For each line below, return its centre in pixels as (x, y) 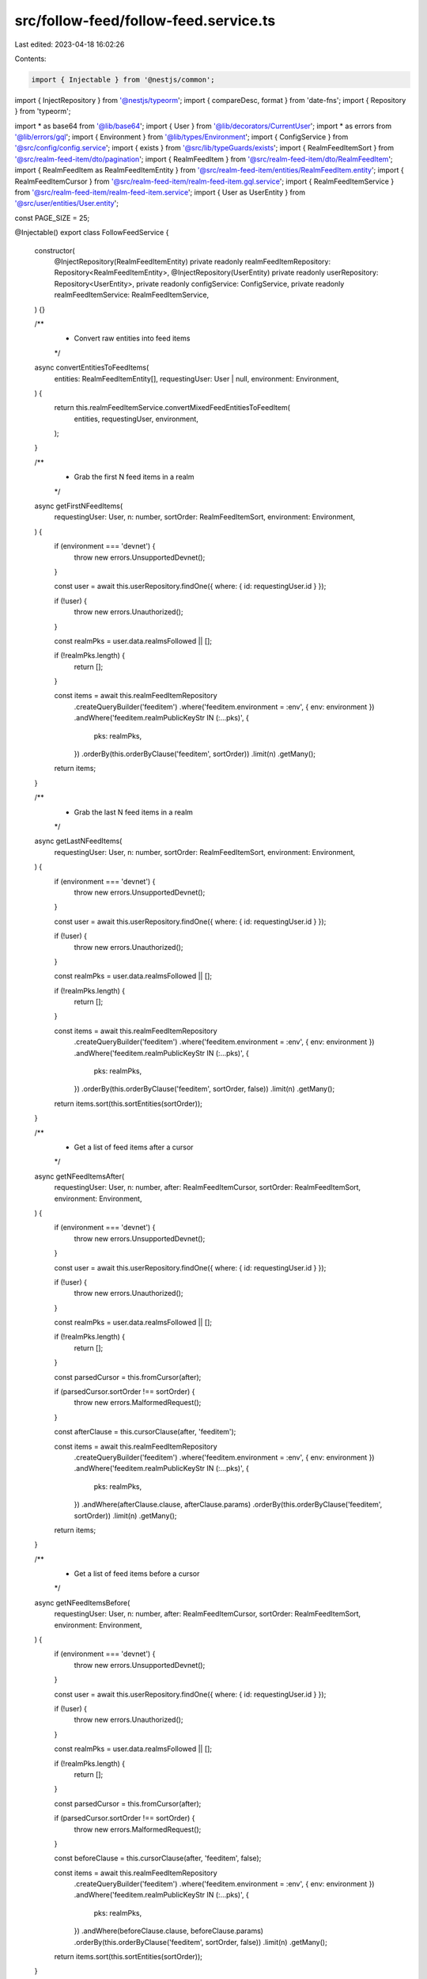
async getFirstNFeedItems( (79, 506)
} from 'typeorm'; (43, 112)
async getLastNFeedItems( (78, 841)
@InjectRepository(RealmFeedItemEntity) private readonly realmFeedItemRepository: (193, 261)
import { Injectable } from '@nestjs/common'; (123, 80)
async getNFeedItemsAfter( (79, 1176)
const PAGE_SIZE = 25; (52, 218)
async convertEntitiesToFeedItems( (92, 367)
